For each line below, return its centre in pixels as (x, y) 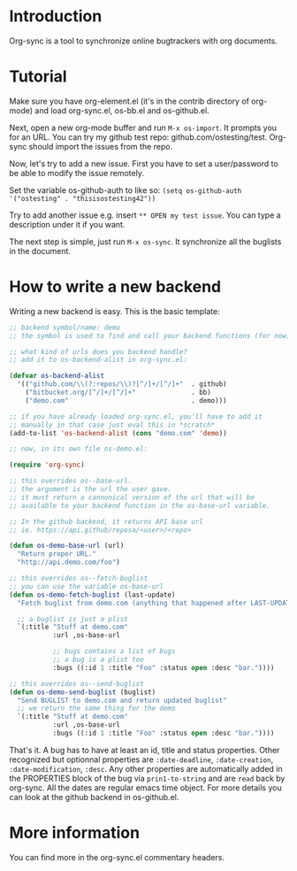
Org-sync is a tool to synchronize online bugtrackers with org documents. (144, 41)
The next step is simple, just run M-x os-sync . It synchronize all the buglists (145, 242)
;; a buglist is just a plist (72, 619)
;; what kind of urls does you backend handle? (99, 351)
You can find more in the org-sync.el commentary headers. (117, 857)
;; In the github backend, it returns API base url (106, 521)
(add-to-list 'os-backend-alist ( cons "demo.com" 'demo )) (118, 433)
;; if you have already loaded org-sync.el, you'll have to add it (136, 416)
